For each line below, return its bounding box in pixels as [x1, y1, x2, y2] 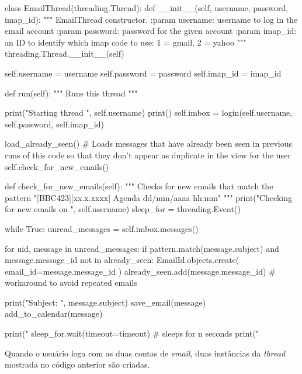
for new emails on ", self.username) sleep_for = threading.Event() [5, 203, 241, 215]
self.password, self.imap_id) [5, 117, 104, 130]
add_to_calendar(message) [5, 307, 103, 320]
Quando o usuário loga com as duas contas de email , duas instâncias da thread [5, 347, 286, 359]
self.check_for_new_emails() [5, 160, 109, 172]
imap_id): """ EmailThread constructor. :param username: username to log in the [5, 13, 298, 25]
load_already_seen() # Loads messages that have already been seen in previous [5, 137, 292, 150]
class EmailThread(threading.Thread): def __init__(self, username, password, [5, 2, 289, 13]
